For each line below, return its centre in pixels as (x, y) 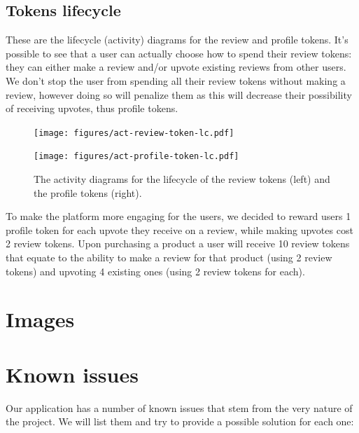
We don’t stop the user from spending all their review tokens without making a (176, 80)
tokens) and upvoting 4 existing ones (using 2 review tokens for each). (155, 271)
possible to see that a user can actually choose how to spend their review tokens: (179, 53)
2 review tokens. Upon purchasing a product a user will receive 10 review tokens (178, 243)
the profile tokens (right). (88, 192)
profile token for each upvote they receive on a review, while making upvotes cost (179, 229)
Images (40, 319)
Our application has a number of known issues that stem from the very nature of (179, 407)
